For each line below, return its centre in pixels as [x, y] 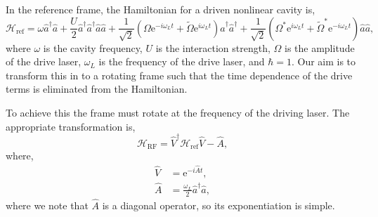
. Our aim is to [324, 61]
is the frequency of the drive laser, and [182, 61]
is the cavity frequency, [93, 47]
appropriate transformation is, [71, 126]
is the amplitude [319, 47]
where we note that [47, 205]
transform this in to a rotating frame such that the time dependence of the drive [179, 75]
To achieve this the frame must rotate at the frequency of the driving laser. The [178, 112]
